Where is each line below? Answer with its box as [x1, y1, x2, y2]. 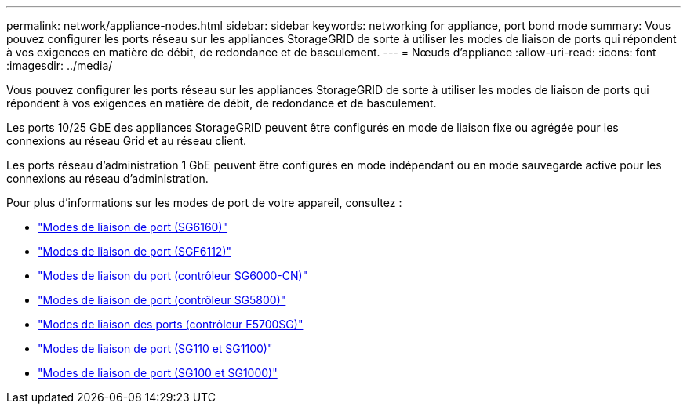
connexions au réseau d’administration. [6, 172, 209, 185]
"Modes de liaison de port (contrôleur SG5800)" [38, 293, 286, 307]
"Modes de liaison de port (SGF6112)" [38, 245, 232, 258]
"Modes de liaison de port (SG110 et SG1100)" [38, 342, 273, 355]
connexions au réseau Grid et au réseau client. [6, 134, 247, 147]
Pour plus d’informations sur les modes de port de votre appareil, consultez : [6, 196, 402, 209]
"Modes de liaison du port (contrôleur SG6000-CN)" [38, 269, 308, 282]
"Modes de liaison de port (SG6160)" [38, 220, 228, 234]
